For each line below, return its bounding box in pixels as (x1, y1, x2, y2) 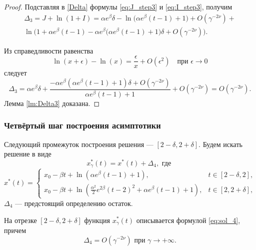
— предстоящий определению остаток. (15, 197, 133, 208)
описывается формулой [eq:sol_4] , (136, 214, 240, 225)
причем (4, 224, 26, 235)
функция (84, 214, 110, 225)
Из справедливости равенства (4, 45, 93, 55)
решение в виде (4, 148, 51, 159)
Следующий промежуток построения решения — (4, 138, 153, 149)
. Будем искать (198, 138, 242, 149)
